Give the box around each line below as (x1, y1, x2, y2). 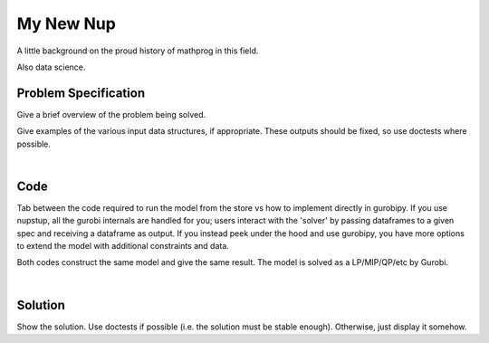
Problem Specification (16, 85, 145, 100)
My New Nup (16, 14, 117, 33)
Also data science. (16, 62, 86, 72)
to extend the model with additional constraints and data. (16, 241, 230, 252)
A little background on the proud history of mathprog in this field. (16, 45, 259, 56)
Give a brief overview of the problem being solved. (16, 109, 206, 119)
